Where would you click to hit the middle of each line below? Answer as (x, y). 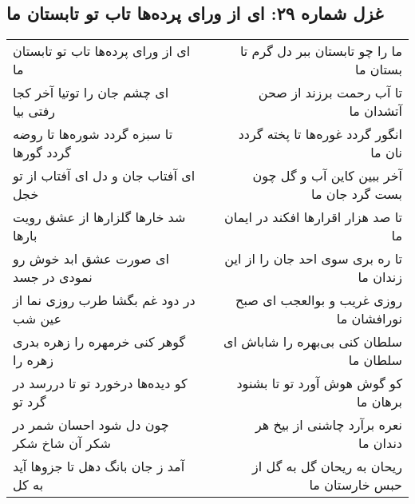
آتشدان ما (375, 111)
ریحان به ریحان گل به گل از (327, 466)
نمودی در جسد (53, 277)
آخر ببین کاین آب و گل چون (327, 176)
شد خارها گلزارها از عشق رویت (99, 217)
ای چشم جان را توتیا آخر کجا (91, 93)
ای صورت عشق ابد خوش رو (91, 259)
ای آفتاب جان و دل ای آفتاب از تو (104, 176)
